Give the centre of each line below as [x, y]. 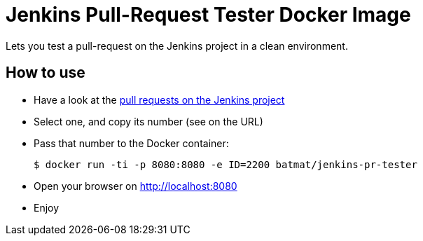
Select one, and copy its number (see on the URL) [148, 121]
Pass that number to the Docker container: [131, 143]
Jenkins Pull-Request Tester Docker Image [208, 15]
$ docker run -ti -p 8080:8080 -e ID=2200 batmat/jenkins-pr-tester [226, 164]
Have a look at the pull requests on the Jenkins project [159, 99]
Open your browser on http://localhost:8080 [136, 186]
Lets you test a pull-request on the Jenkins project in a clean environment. [177, 46]
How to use [46, 73]
